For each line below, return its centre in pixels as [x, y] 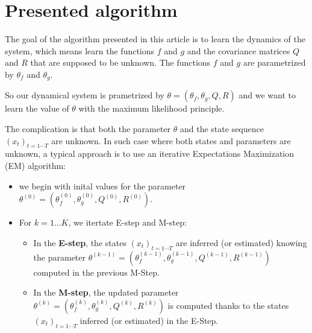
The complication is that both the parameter [88, 128]
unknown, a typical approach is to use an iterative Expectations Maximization [150, 154]
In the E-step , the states [80, 242]
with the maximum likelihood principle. [151, 108]
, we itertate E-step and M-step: [127, 222]
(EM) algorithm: [35, 165]
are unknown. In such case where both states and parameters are [171, 140]
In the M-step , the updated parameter [106, 292]
